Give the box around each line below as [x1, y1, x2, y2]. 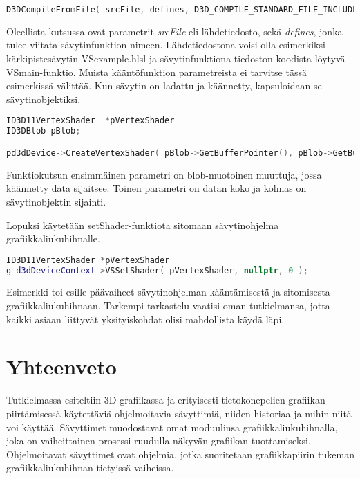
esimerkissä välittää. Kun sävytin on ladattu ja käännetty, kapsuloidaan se [6, 78, 322, 93]
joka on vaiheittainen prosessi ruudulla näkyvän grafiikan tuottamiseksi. [6, 433, 311, 448]
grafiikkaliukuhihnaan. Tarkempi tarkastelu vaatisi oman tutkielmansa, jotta [6, 298, 330, 313]
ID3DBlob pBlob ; [6, 126, 81, 136]
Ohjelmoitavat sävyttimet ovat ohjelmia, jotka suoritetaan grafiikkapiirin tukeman [6, 446, 354, 461]
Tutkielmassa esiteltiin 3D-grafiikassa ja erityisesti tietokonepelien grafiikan [6, 392, 325, 407]
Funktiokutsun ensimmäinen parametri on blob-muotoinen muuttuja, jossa [6, 167, 322, 181]
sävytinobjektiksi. [6, 91, 81, 106]
